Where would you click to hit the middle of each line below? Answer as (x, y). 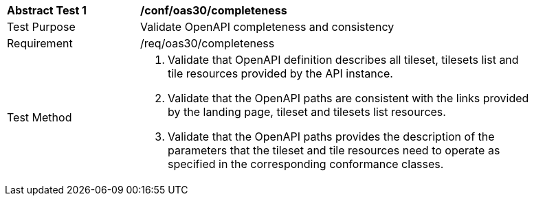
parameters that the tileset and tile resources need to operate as (334, 150)
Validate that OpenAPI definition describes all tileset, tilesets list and (343, 60)
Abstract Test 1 (47, 10)
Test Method (40, 117)
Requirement (40, 43)
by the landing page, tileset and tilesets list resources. (307, 112)
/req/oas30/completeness (208, 43)
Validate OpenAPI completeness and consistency (267, 27)
